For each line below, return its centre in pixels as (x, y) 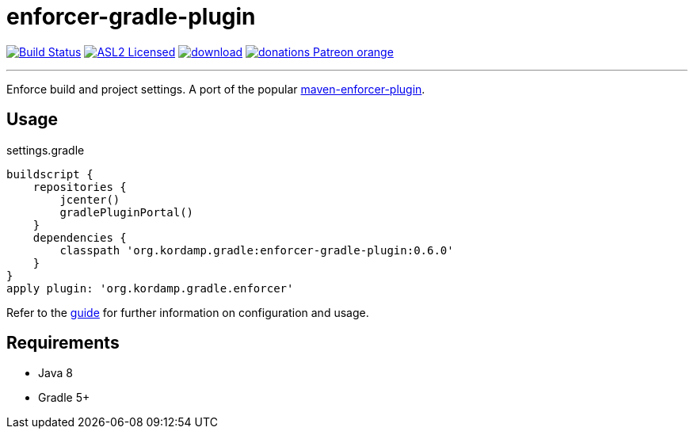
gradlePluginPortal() (127, 212)
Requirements (63, 343)
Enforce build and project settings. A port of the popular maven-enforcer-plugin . (216, 89)
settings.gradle (46, 150)
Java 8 (55, 373)
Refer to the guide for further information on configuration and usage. (188, 312)
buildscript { (50, 174)
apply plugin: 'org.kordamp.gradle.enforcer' (150, 288)
